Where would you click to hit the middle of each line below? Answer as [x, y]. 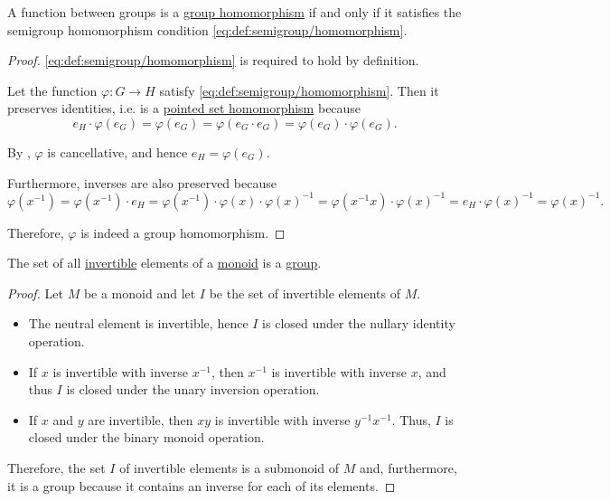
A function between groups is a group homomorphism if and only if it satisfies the [235, 12]
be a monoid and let [140, 293]
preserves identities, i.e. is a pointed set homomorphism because [184, 108]
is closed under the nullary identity [359, 323]
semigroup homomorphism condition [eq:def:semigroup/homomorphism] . [207, 29]
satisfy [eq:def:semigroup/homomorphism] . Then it [299, 90]
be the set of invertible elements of [305, 293]
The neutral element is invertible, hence [138, 323]
